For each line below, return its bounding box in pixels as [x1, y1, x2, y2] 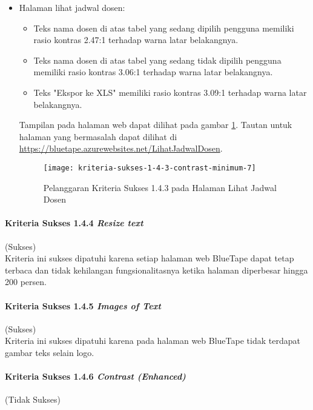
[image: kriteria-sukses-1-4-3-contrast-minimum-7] [43, 163, 256, 172]
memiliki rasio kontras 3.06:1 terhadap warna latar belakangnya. [33, 66, 273, 78]
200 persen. [5, 275, 47, 288]
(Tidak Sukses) [5, 393, 61, 406]
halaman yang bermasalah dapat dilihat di [19, 130, 177, 143]
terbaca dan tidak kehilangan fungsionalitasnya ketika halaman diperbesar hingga [5, 263, 308, 276]
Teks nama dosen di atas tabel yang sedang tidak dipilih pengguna [33, 53, 282, 66]
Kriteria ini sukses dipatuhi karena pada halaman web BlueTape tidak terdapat [5, 334, 300, 347]
